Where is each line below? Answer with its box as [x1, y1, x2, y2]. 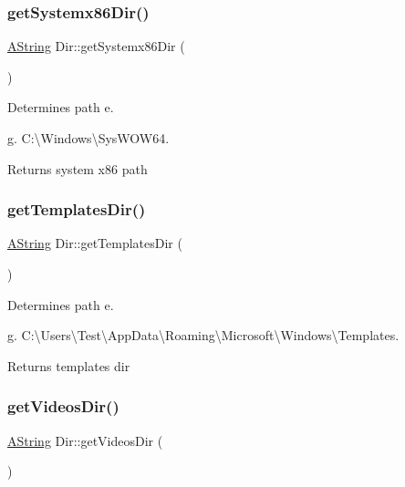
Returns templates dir [7, 356, 130, 375]
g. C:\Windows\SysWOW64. [7, 129, 170, 147]
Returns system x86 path [7, 159, 148, 178]
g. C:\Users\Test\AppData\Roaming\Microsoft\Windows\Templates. [7, 326, 400, 345]
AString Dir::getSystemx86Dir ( [7, 36, 185, 56]
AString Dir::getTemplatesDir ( [7, 233, 182, 253]
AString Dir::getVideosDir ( [7, 430, 163, 450]
